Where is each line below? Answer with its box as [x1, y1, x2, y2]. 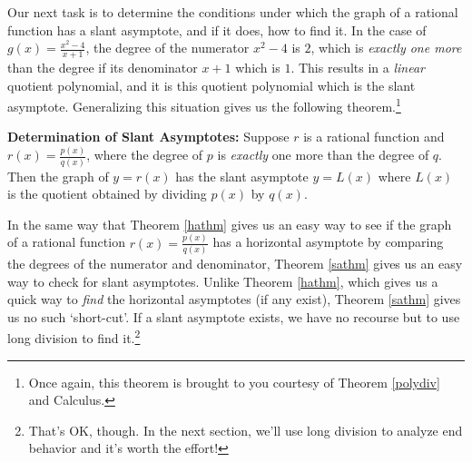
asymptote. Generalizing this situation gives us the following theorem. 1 [7, 94, 401, 115]
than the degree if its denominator [7, 58, 198, 77]
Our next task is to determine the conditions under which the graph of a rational [7, 3, 458, 21]
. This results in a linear [290, 58, 425, 77]
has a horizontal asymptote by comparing [212, 232, 444, 251]
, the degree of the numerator [85, 38, 250, 57]
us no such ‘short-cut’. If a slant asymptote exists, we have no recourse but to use [7, 307, 460, 326]
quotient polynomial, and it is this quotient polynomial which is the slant [7, 75, 416, 94]
